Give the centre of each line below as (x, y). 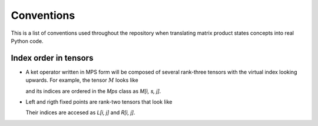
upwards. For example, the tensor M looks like (82, 80)
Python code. (27, 41)
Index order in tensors (52, 58)
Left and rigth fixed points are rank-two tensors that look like (99, 102)
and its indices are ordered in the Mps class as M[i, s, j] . (93, 91)
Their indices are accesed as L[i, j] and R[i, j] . (80, 112)
